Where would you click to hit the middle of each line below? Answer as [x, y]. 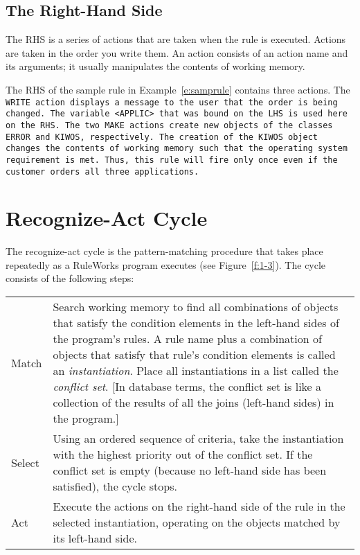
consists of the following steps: [70, 278]
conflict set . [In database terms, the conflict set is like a [187, 387]
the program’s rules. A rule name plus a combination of [187, 339]
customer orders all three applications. [102, 171]
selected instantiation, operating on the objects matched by [197, 522]
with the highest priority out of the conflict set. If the [183, 455]
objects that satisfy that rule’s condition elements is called [194, 355]
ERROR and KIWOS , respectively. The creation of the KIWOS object [162, 137]
